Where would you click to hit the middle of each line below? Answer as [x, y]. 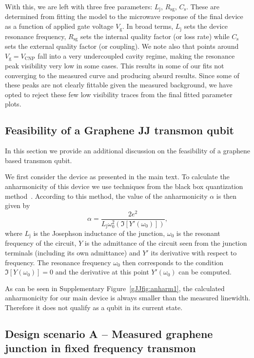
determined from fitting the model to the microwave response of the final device [124, 16]
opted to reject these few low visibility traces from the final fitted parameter [119, 94]
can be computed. [205, 272]
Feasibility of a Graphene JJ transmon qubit [119, 130]
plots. [13, 104]
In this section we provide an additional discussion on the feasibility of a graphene [128, 151]
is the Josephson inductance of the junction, [99, 233]
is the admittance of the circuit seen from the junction [166, 243]
